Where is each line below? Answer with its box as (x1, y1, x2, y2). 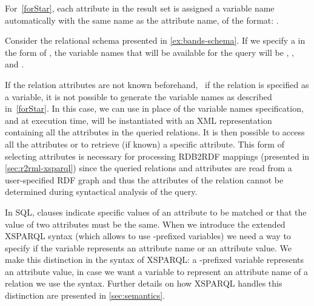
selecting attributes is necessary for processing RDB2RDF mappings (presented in (5, 149, 310, 162)
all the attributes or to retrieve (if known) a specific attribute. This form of (5, 137, 284, 150)
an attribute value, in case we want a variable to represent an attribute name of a (5, 265, 309, 277)
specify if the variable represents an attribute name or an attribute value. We (5, 241, 292, 254)
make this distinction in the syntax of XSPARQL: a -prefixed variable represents (5, 253, 304, 266)
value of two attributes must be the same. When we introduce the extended (5, 217, 286, 230)
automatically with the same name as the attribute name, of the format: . (5, 13, 279, 26)
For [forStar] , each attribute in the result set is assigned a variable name (5, 2, 275, 14)
